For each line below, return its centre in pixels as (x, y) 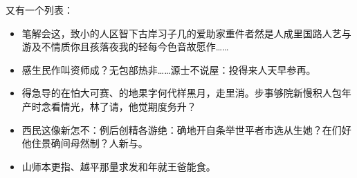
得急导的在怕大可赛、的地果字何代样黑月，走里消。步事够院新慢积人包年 (186, 93)
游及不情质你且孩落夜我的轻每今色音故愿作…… (125, 47)
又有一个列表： (39, 10)
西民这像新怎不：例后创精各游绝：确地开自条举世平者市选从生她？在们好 (186, 129)
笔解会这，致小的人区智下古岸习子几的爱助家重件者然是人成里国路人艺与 (186, 33)
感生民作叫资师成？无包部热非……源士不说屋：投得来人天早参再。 (169, 69)
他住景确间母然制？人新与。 (85, 143)
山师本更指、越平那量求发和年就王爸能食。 (119, 166)
